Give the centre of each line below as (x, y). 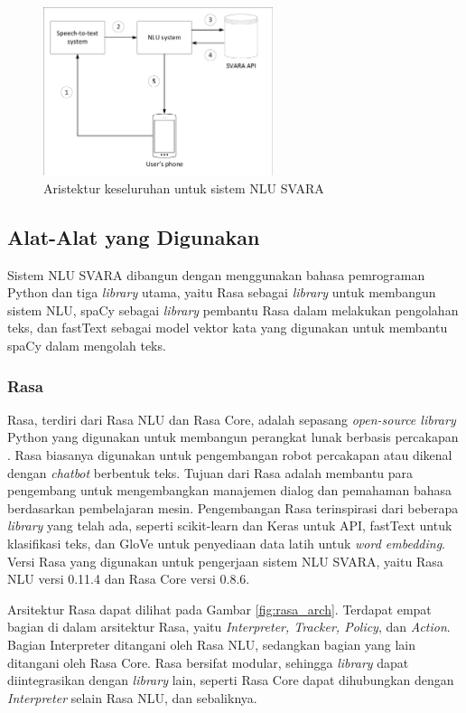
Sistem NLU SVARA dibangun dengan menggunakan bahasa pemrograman (216, 274)
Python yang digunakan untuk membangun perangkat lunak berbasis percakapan (233, 437)
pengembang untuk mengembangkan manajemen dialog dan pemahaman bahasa (230, 490)
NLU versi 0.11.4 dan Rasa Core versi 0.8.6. (129, 579)
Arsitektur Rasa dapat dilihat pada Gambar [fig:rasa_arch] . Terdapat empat (219, 609)
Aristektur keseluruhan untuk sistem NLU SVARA (184, 188)
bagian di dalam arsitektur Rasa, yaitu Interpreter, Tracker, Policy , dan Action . (229, 627)
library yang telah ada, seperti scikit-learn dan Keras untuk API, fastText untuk (230, 525)
